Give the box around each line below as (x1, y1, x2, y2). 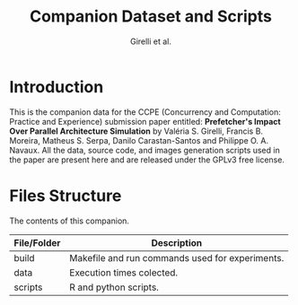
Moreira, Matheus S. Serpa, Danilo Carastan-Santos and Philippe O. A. (9, 135, 269, 145)
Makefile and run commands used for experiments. (69, 251, 285, 264)
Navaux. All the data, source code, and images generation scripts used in (9, 144, 280, 155)
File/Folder (13, 236, 61, 248)
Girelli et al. (129, 36, 172, 47)
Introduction (9, 76, 104, 97)
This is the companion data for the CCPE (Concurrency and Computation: (9, 106, 281, 118)
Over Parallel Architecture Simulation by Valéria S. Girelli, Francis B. (9, 126, 263, 136)
